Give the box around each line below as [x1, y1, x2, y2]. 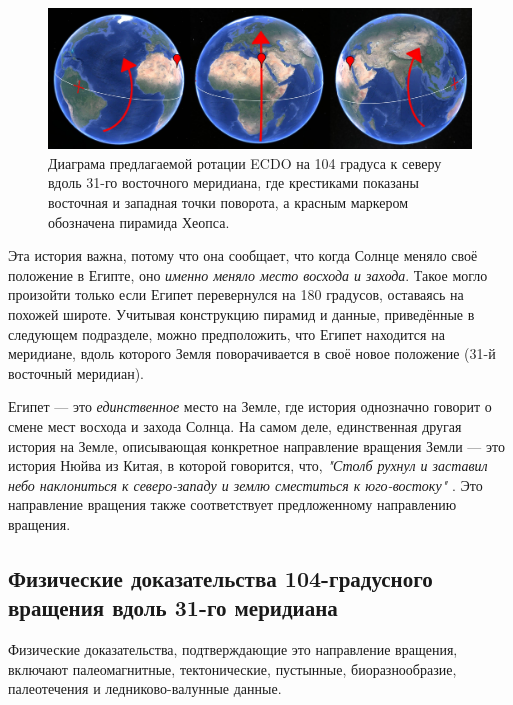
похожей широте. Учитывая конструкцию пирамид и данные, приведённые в [8, 303, 475, 324]
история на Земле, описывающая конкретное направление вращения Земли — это [8, 435, 505, 456]
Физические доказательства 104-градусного [8, 562, 433, 593]
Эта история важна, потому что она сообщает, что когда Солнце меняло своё [8, 245, 478, 266]
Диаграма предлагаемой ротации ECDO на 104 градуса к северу [48, 152, 442, 173]
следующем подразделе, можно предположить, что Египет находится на [8, 323, 445, 344]
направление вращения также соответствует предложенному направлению [8, 494, 457, 515]
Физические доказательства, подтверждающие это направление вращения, [8, 639, 458, 660]
